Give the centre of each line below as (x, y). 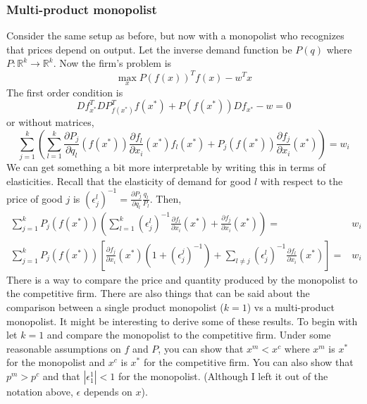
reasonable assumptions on (64, 348)
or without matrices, (50, 122)
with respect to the (301, 181)
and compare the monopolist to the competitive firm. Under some (189, 335)
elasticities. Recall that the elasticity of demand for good (129, 181)
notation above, (40, 391)
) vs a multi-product (291, 307)
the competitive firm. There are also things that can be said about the (158, 293)
